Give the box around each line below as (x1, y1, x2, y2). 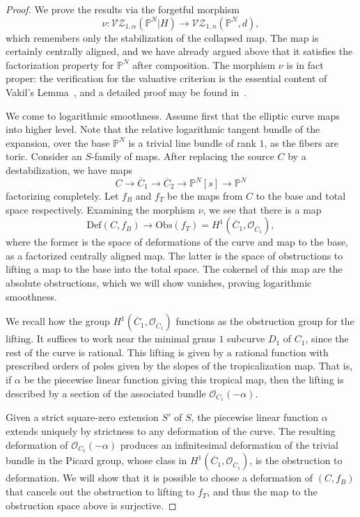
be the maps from (167, 189, 243, 203)
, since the (305, 331, 349, 346)
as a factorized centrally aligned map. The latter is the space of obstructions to (6, 248, 343, 262)
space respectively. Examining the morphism (6, 202, 195, 216)
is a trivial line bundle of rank (128, 135, 256, 150)
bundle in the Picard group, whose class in (6, 453, 187, 468)
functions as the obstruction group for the (175, 314, 354, 328)
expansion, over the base (6, 135, 110, 150)
